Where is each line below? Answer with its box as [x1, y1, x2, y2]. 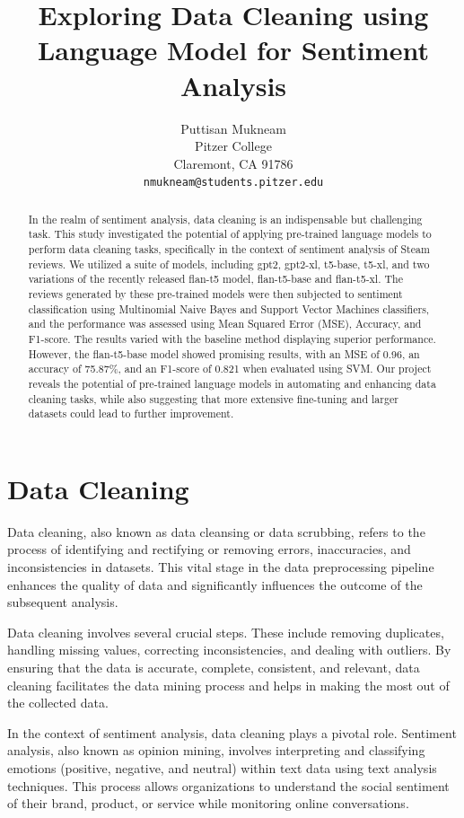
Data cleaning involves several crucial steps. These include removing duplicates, [7, 622, 444, 641]
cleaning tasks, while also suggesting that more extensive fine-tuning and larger [28, 391, 398, 406]
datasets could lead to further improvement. [28, 406, 234, 421]
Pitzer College [195, 136, 272, 155]
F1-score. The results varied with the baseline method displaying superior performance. [28, 330, 436, 346]
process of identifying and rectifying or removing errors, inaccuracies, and [7, 540, 411, 559]
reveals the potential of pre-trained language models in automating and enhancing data [28, 375, 436, 391]
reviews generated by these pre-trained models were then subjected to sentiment [28, 286, 403, 302]
